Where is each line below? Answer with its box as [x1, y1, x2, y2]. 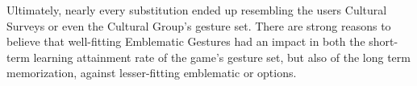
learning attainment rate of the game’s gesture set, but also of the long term [33, 48, 411, 65]
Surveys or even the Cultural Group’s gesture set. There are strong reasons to [6, 17, 391, 34]
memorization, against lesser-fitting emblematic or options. [6, 64, 297, 81]
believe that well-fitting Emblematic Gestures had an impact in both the [6, 33, 365, 50]
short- [369, 33, 398, 50]
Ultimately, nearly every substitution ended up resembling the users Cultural [6, 2, 387, 18]
